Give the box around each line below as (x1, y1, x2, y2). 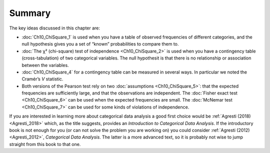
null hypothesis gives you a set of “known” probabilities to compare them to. (21, 41, 179, 47)
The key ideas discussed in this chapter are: (9, 25, 100, 31)
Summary (9, 7, 51, 18)
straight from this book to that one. (9, 141, 81, 147)
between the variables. (21, 62, 69, 68)
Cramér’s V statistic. (21, 76, 63, 82)
